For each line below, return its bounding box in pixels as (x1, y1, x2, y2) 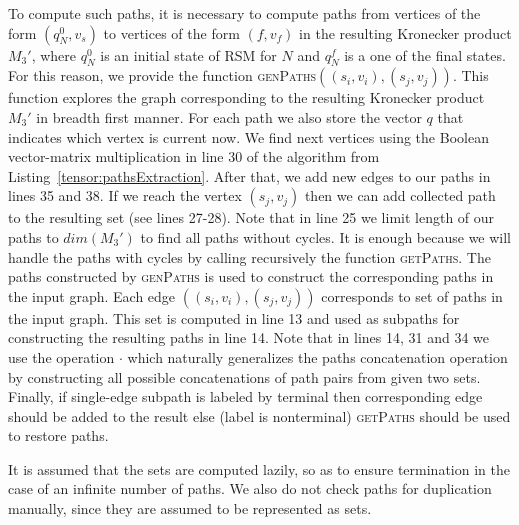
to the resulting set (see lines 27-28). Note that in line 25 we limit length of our (8, 207, 495, 228)
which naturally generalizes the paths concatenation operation (127, 346, 508, 367)
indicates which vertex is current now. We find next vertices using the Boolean (8, 126, 489, 147)
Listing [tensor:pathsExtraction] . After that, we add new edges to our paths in (8, 165, 491, 186)
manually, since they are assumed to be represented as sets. (8, 498, 372, 519)
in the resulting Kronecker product (299, 22, 512, 43)
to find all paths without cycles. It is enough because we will (140, 226, 512, 247)
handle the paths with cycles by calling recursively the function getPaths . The (8, 246, 491, 267)
